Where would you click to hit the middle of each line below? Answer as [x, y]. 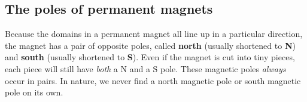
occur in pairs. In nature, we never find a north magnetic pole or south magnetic [153, 80]
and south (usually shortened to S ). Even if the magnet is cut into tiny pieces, [150, 57]
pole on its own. [34, 92]
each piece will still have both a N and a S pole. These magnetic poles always [145, 68]
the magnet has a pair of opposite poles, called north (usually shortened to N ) [150, 45]
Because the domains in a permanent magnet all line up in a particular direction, [154, 34]
